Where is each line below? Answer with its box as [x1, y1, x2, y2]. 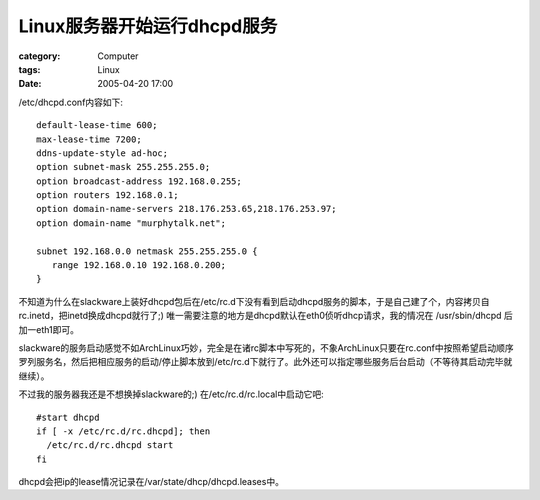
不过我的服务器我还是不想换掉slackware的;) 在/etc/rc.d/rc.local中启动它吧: [18, 388, 324, 400]
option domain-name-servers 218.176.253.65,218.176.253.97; [36, 203, 337, 215]
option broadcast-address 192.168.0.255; [36, 175, 242, 187]
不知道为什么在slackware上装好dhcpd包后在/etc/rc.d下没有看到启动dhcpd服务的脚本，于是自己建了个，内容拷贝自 [18, 295, 490, 307]
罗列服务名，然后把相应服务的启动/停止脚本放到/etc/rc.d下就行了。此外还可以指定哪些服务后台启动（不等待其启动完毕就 [18, 356, 513, 368]
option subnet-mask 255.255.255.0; [36, 161, 211, 173]
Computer [97, 50, 139, 62]
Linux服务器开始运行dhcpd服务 [18, 15, 278, 37]
